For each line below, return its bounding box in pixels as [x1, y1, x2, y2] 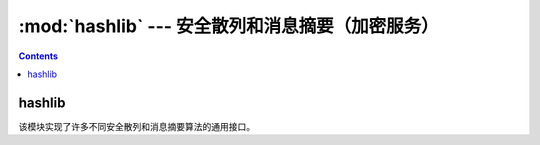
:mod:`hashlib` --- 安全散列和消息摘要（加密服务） [18, 15, 439, 37]
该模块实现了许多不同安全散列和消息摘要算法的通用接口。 [18, 120, 255, 132]
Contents [18, 50, 59, 62]
